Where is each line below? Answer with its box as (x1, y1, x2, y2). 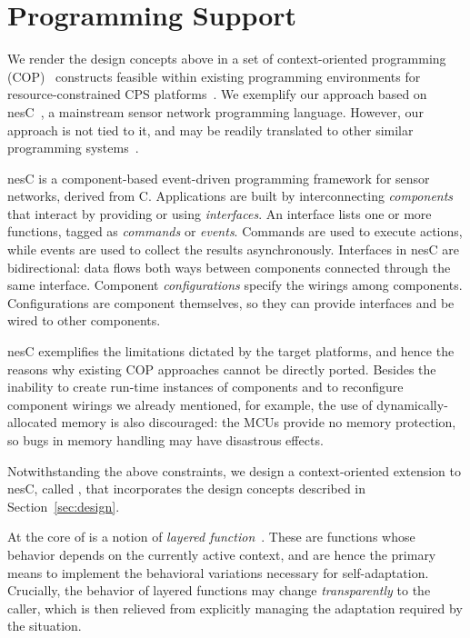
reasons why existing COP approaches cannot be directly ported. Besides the (7, 359, 436, 378)
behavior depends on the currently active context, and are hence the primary (7, 544, 436, 563)
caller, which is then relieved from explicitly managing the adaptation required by (7, 598, 463, 617)
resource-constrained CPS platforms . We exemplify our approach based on (7, 85, 427, 104)
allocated (7, 413, 57, 432)
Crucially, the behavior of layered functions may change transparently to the (7, 581, 431, 600)
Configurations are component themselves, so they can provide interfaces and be (7, 293, 455, 312)
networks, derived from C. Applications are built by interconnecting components (7, 186, 454, 205)
